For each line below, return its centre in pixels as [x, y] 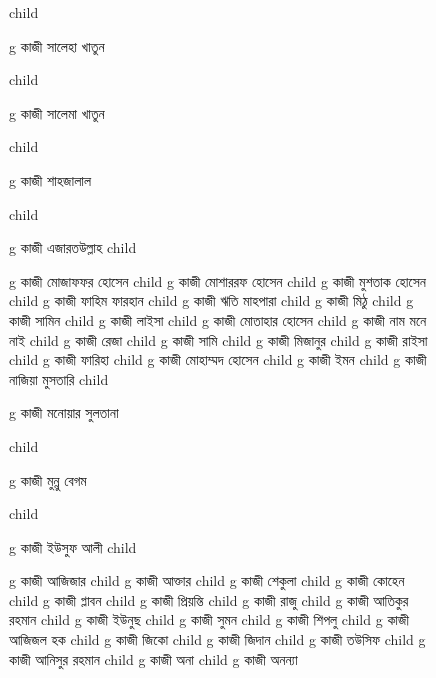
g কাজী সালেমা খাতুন [57, 112]
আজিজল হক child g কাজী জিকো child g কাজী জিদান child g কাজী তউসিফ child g [217, 639]
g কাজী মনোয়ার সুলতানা [64, 412]
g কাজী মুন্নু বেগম [48, 479]
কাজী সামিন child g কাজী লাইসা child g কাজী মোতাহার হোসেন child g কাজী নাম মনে [218, 319]
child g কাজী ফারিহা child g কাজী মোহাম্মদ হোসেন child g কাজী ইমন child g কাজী [218, 359]
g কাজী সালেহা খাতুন [57, 45]
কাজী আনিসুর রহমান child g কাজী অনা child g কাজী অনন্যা [153, 658]
